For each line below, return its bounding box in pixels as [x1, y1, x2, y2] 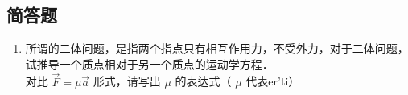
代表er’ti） [245, 73, 300, 89]
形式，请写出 [93, 73, 161, 89]
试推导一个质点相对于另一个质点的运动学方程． [25, 55, 274, 72]
